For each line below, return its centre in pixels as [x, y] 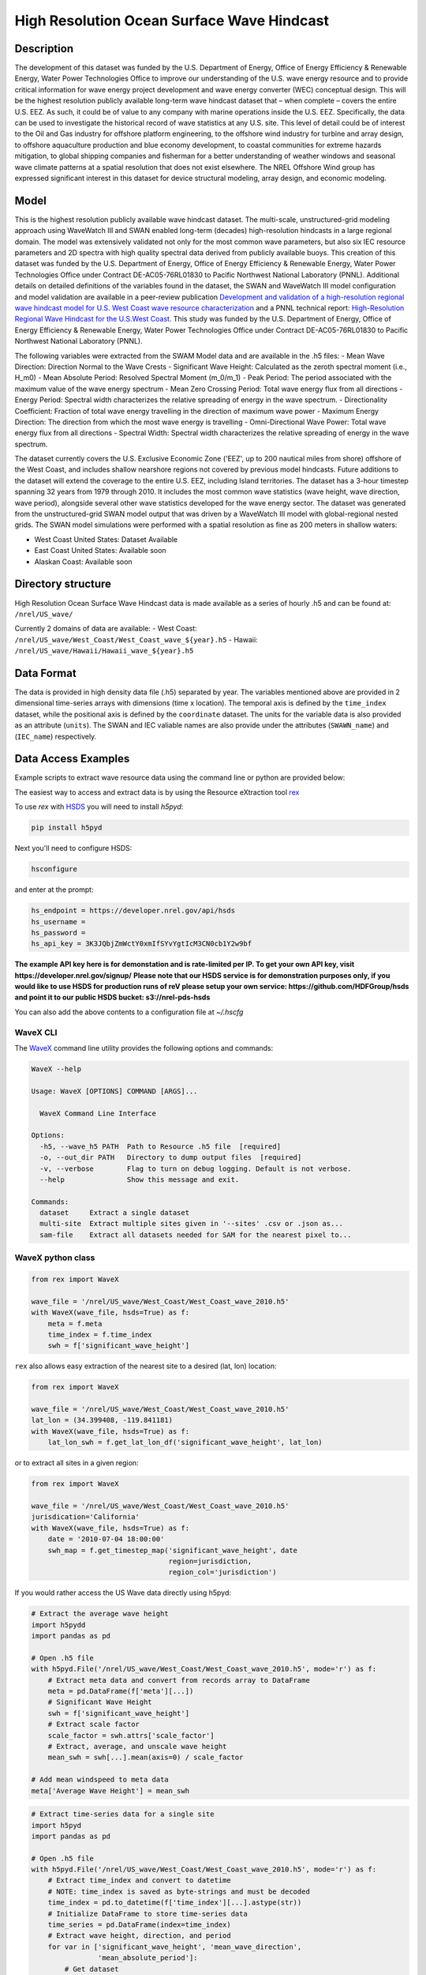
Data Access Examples [72, 759]
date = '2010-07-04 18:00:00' [106, 1539]
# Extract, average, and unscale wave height [137, 1746]
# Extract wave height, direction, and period [140, 1936]
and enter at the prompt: [54, 890]
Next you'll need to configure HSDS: [73, 848]
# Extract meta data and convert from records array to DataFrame [179, 1680]
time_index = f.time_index [100, 1334]
